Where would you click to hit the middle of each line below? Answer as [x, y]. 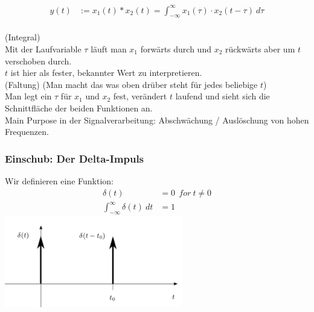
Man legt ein [28, 96]
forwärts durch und [176, 48]
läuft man [109, 48]
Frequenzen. [27, 132]
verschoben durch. [38, 61]
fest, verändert [140, 96]
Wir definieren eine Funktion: [59, 180]
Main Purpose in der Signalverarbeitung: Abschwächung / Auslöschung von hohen [157, 120]
